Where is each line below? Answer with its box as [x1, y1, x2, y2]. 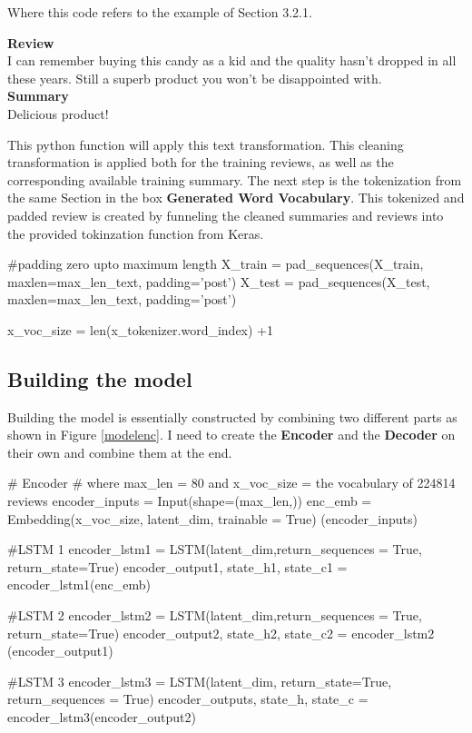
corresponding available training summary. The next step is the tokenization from [7, 170, 462, 189]
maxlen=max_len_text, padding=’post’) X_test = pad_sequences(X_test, [7, 272, 430, 291]
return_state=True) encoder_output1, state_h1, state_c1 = [7, 557, 348, 576]
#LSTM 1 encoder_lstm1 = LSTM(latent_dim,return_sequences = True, [7, 540, 422, 559]
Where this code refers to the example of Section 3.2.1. [7, 3, 312, 21]
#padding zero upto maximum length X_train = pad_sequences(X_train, [7, 254, 424, 273]
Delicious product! [7, 104, 109, 123]
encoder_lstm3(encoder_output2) [7, 708, 196, 727]
